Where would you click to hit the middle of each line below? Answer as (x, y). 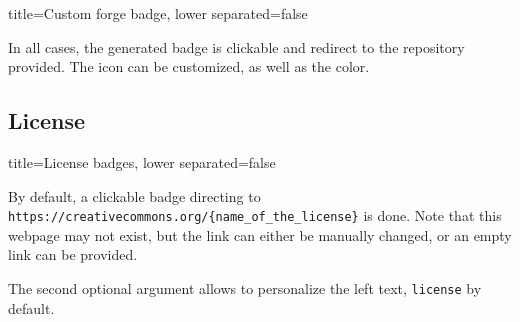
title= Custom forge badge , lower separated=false (158, 13)
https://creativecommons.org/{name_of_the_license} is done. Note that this (255, 215)
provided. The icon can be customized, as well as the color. (189, 66)
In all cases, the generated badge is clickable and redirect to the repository (236, 46)
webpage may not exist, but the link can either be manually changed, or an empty (260, 234)
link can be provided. (73, 254)
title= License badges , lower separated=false (142, 161)
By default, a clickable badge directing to (134, 195)
